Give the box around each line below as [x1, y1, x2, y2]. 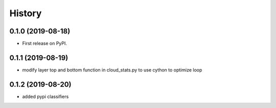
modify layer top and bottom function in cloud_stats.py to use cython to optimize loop [22, 66, 202, 73]
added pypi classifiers [22, 93, 69, 99]
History [9, 8, 42, 19]
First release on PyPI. [22, 41, 67, 47]
